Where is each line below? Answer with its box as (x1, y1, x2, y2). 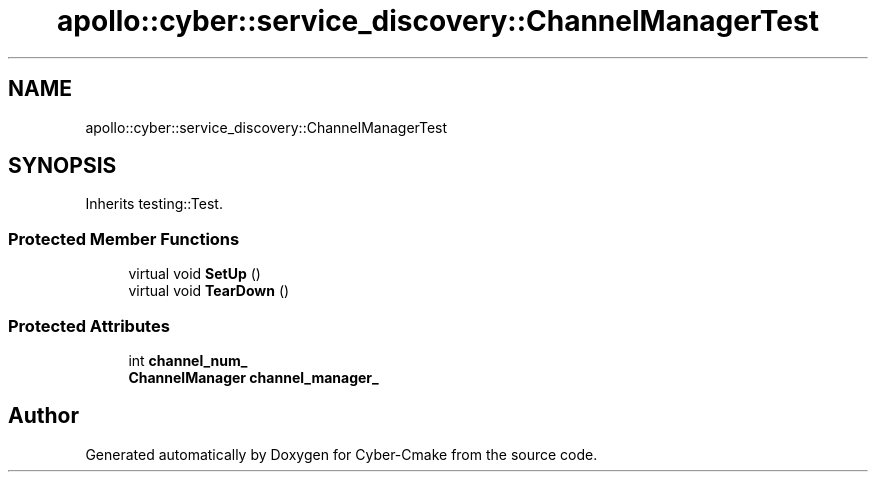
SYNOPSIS (8, 153, 117, 179)
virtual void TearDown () (128, 282, 290, 300)
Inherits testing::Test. (85, 195, 223, 213)
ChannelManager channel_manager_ (128, 368, 379, 386)
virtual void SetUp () (128, 265, 261, 283)
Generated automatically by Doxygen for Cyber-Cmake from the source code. (85, 445, 598, 463)
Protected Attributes (8, 315, 170, 336)
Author (8, 403, 79, 429)
